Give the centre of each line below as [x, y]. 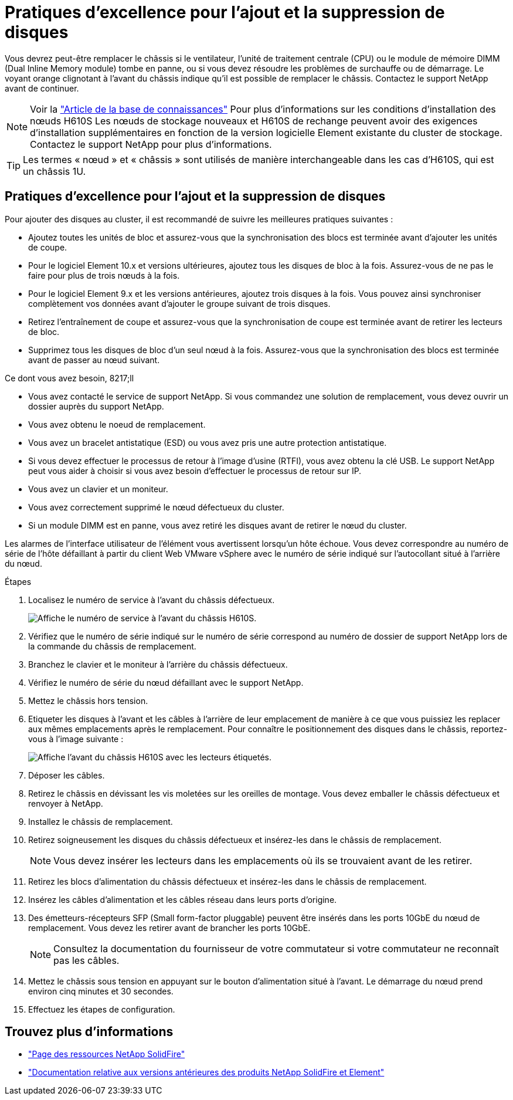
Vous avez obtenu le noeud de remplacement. [117, 424]
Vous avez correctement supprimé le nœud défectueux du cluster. [156, 507]
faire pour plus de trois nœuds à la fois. [104, 275]
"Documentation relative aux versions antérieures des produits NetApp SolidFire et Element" [206, 1072]
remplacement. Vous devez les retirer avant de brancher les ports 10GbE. [169, 928]
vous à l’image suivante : [76, 739]
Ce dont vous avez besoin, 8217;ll [69, 378]
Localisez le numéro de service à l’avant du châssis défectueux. [152, 600]
